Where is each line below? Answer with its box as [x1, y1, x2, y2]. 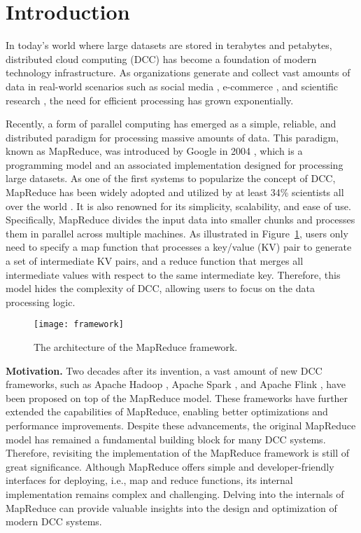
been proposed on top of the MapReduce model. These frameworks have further [6, 390, 348, 405]
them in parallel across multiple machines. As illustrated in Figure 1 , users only [6, 226, 348, 240]
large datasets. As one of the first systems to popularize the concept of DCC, [6, 171, 336, 186]
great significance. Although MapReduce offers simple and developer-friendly [6, 459, 334, 473]
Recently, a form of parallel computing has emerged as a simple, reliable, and [6, 116, 337, 131]
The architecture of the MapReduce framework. [34, 340, 238, 354]
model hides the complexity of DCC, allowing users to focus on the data [6, 281, 315, 296]
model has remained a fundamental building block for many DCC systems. [6, 431, 326, 446]
